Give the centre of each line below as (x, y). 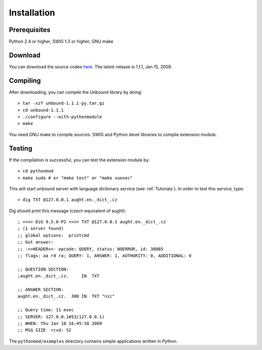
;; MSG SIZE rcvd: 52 (45, 330)
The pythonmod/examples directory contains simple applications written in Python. (93, 341)
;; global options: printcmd (54, 235)
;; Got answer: (36, 242)
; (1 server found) (41, 228)
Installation (32, 13)
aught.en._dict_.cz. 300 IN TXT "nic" (66, 296)
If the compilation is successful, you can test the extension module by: (79, 160)
